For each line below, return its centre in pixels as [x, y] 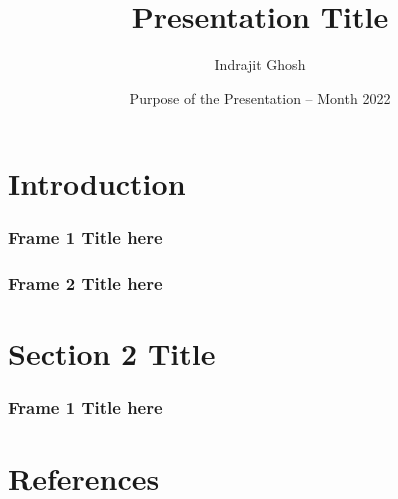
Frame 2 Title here [85, 283]
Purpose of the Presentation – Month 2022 [260, 97]
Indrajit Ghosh [260, 64]
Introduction [97, 183]
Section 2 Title [112, 353]
